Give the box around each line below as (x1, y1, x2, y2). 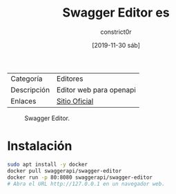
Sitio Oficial (56, 96, 94, 106)
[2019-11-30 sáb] (92, 41, 140, 49)
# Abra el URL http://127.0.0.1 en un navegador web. (7, 180, 166, 187)
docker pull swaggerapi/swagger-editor (7, 167, 122, 174)
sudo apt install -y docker (7, 161, 88, 168)
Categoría (10, 74, 43, 84)
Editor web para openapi (56, 85, 136, 95)
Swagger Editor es (61, 5, 170, 21)
